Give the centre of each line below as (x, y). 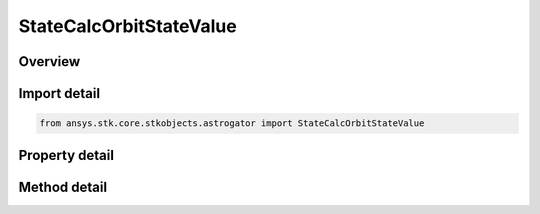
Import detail (59, 93)
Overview (49, 61)
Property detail (66, 155)
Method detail (63, 186)
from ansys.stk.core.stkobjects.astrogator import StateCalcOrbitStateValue (232, 123)
